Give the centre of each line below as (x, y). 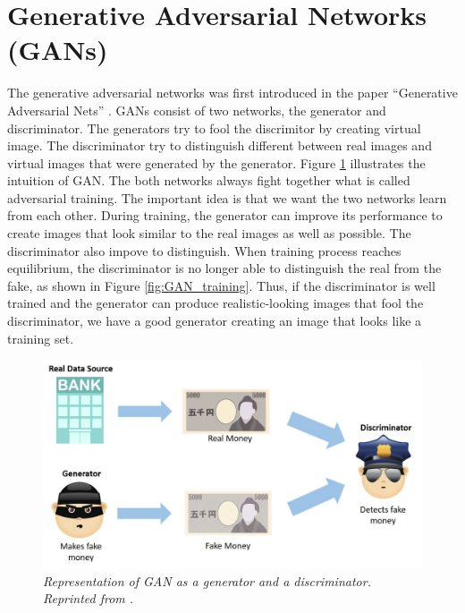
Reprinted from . (89, 598)
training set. (41, 338)
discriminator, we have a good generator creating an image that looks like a (215, 321)
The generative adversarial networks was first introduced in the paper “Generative (232, 93)
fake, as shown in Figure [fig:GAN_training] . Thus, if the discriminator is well (221, 285)
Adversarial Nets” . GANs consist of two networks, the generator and (197, 110)
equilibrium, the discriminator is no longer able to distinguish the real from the (224, 268)
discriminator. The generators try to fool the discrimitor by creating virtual (214, 128)
